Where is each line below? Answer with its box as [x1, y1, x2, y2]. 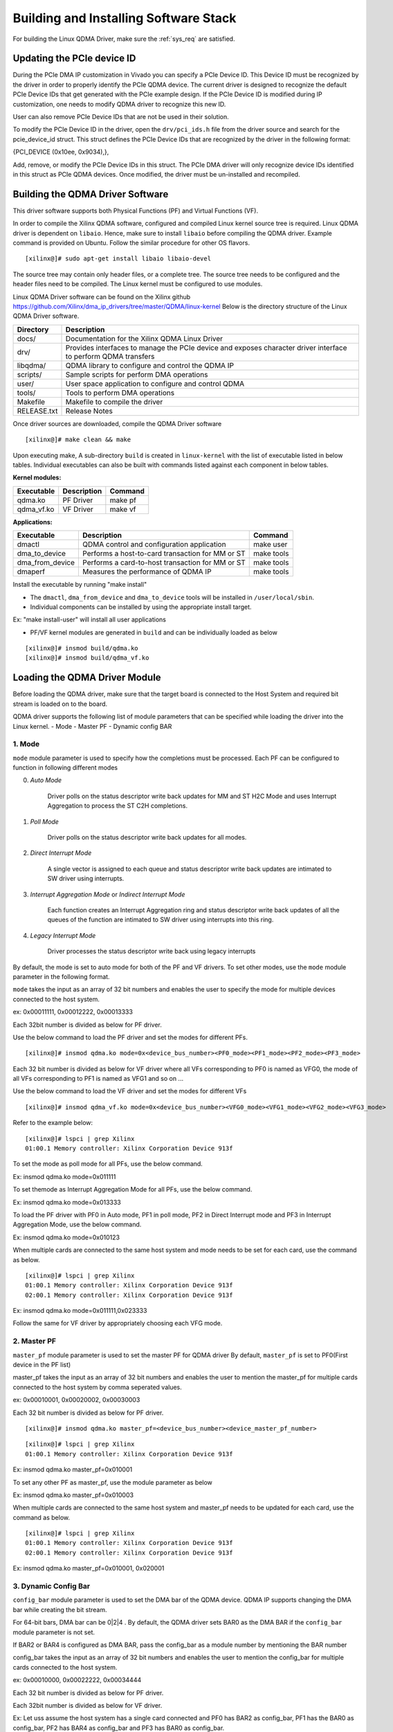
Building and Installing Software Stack [12, 10, 237, 26]
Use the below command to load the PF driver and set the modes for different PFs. [12, 1033, 248, 1041]
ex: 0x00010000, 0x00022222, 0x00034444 [12, 1676, 142, 1684]
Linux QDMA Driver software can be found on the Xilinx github [12, 292, 191, 301]
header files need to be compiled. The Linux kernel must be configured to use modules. [12, 280, 263, 288]
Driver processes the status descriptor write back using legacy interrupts [47, 947, 256, 955]
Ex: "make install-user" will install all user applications [12, 615, 166, 624]
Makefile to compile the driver [65, 397, 163, 407]
